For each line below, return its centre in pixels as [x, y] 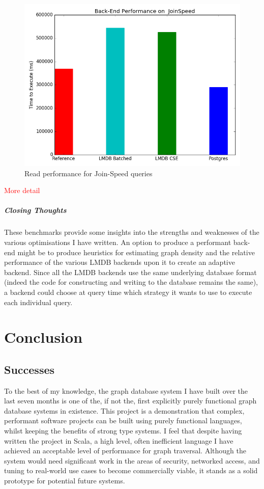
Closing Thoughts [35, 210]
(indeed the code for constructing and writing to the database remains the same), [131, 282]
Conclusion [43, 337]
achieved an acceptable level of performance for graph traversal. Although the [125, 451]
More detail [22, 190]
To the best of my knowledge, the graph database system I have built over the [126, 390]
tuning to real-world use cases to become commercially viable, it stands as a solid [131, 470]
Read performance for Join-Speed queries [89, 173]
